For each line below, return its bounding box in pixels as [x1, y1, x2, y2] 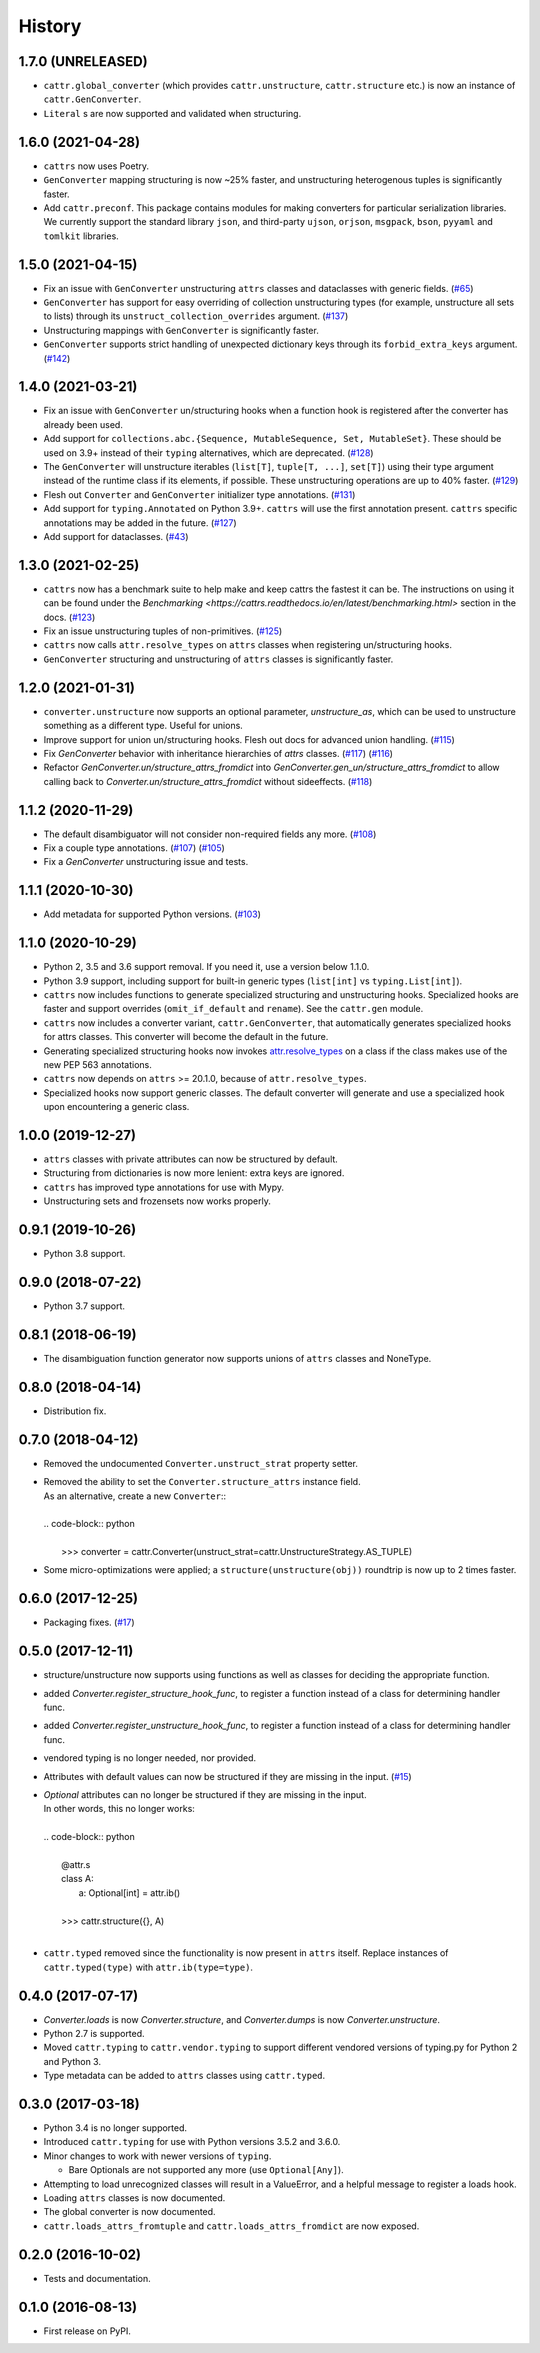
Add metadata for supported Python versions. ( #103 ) [43, 908, 262, 920]
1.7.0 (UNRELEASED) [18, 53, 149, 70]
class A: [61, 1873, 94, 1885]
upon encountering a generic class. [43, 1101, 190, 1113]
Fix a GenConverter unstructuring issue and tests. [43, 856, 249, 868]
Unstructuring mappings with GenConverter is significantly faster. [43, 324, 319, 336]
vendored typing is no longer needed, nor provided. [43, 1752, 257, 1764]
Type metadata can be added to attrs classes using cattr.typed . [43, 2070, 326, 2082]
